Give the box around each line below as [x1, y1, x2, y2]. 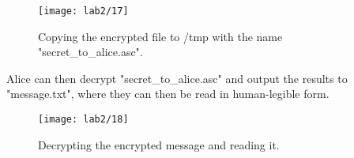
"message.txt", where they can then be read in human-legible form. [6, 85, 330, 102]
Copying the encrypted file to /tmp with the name [38, 28, 283, 44]
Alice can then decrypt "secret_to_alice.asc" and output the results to [6, 70, 348, 86]
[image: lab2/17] [38, 6, 129, 17]
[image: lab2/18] [38, 114, 129, 126]
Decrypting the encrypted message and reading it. [38, 136, 280, 152]
